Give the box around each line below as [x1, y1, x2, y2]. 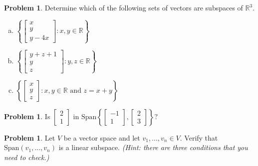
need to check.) [4, 152, 49, 162]
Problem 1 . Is [4, 111, 50, 121]
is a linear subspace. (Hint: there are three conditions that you [58, 142, 248, 153]
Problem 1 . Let [4, 132, 55, 143]
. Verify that [180, 132, 218, 143]
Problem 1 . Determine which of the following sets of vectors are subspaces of [4, 2, 243, 12]
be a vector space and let [63, 132, 140, 143]
